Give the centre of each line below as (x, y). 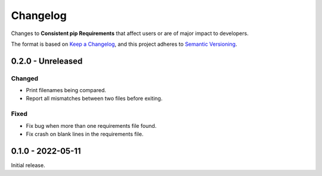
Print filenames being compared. (66, 90)
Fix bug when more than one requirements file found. (91, 125)
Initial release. (28, 165)
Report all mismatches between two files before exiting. (94, 99)
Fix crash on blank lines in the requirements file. (85, 134)
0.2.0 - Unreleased (47, 61)
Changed (25, 78)
